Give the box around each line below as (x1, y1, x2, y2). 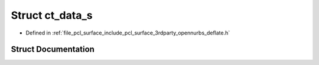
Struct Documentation (11, 45, 95, 54)
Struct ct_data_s (11, 9, 93, 22)
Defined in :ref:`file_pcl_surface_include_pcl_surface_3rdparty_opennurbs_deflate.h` (25, 29, 230, 36)
